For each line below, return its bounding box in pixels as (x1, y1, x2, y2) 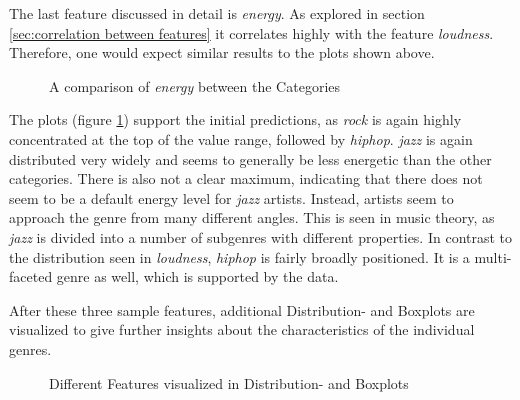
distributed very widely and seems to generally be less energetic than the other (9, 148, 492, 169)
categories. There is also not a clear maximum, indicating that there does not (9, 168, 483, 189)
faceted (9, 266, 53, 287)
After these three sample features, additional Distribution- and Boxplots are (9, 299, 475, 320)
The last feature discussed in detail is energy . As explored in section (9, 3, 425, 23)
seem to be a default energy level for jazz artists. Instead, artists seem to (9, 187, 454, 208)
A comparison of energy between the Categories (49, 75, 341, 96)
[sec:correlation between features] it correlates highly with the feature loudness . (9, 22, 494, 43)
